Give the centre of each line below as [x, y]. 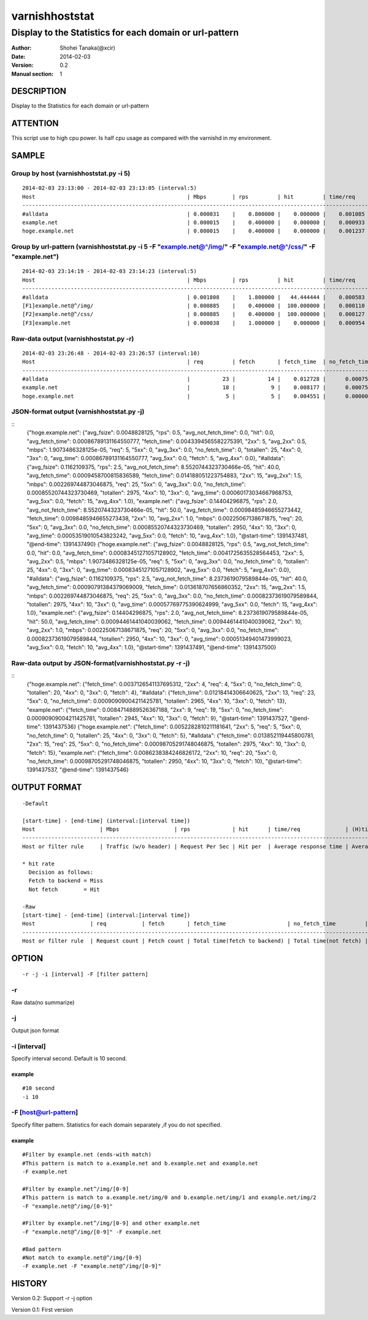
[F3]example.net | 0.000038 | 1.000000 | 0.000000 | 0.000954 [194, 323]
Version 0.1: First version [42, 1310]
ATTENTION [35, 124]
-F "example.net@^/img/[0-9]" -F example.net [92, 1232]
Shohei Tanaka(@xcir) [88, 48]
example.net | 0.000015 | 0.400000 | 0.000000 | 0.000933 [194, 222]
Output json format [35, 1030]
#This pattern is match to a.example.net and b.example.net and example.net [140, 1163]
